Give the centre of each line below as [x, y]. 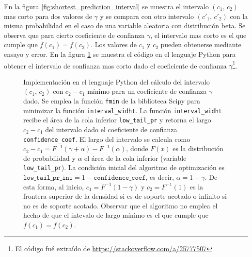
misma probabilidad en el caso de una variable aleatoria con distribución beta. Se [125, 26]
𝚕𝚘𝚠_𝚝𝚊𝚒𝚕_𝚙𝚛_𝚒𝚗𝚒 [48, 178]
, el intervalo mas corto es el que [198, 35]
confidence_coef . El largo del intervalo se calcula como [107, 139]
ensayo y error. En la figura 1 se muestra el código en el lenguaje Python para [120, 54]
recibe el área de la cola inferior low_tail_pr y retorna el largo [117, 120]
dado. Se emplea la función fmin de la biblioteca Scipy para [112, 101]
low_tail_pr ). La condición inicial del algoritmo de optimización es [124, 167]
